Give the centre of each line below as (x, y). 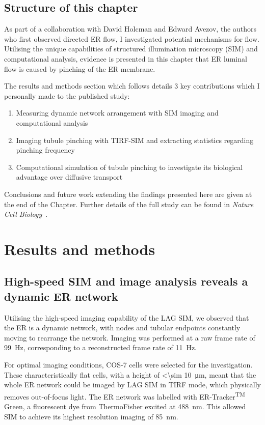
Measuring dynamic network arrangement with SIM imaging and (117, 113)
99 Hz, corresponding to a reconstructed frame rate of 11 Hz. (100, 347)
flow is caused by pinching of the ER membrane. (80, 68)
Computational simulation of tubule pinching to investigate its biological (129, 167)
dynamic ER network (61, 296)
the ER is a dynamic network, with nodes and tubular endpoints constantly (122, 328)
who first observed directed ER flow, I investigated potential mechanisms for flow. (132, 38)
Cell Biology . (26, 214)
